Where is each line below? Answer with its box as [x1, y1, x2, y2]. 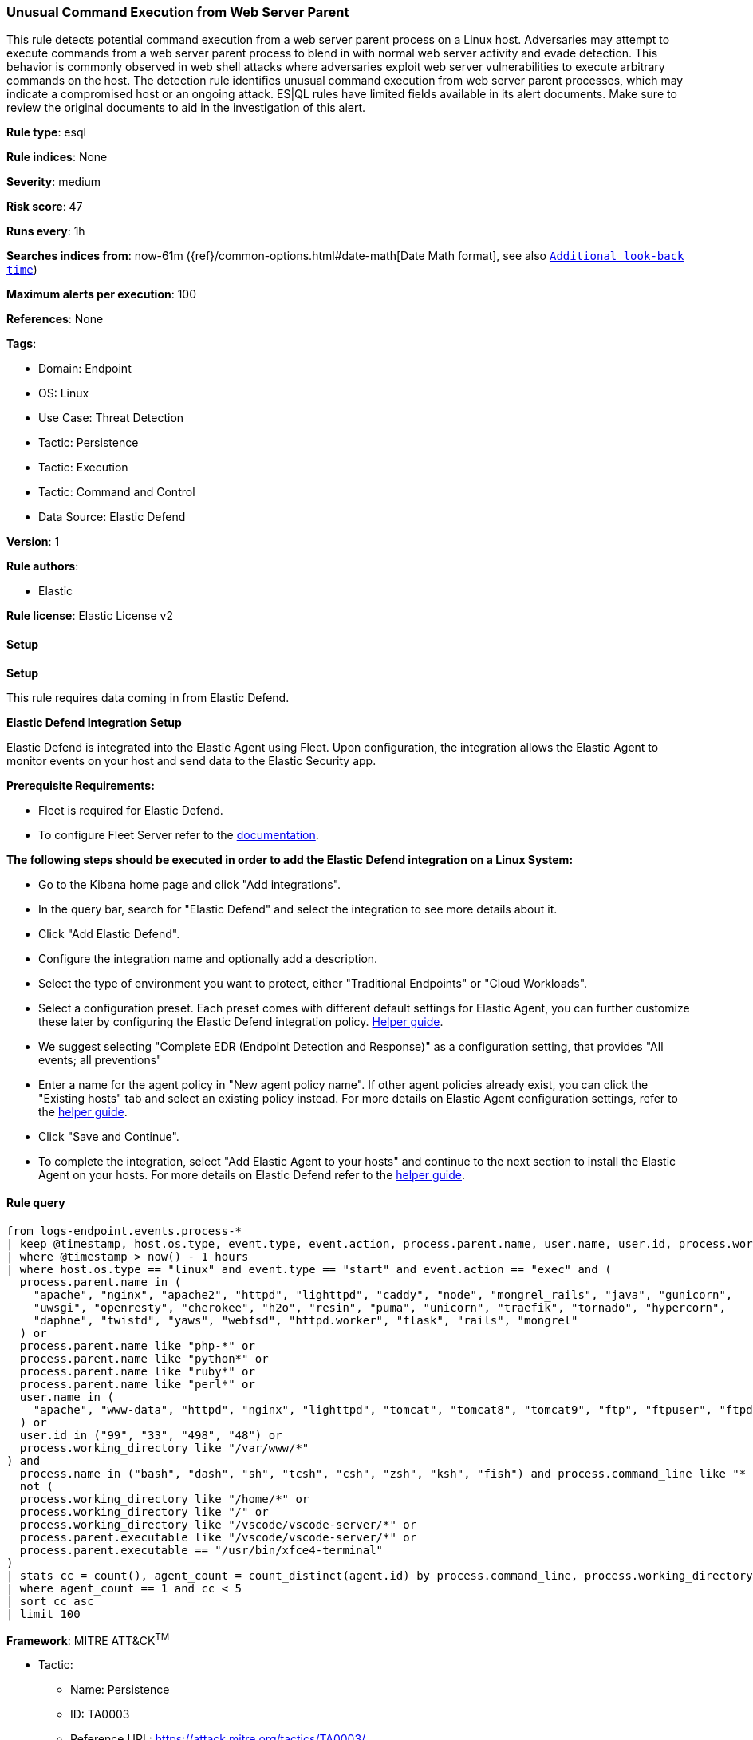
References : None [6, 312, 104, 326]
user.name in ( [19, 1390, 114, 1403]
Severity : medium [6, 175, 101, 189]
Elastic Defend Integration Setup [6, 715, 182, 729]
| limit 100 [6, 1607, 81, 1620]
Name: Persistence [70, 1683, 170, 1697]
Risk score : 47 [6, 199, 83, 214]
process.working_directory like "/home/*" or [19, 1492, 309, 1505]
